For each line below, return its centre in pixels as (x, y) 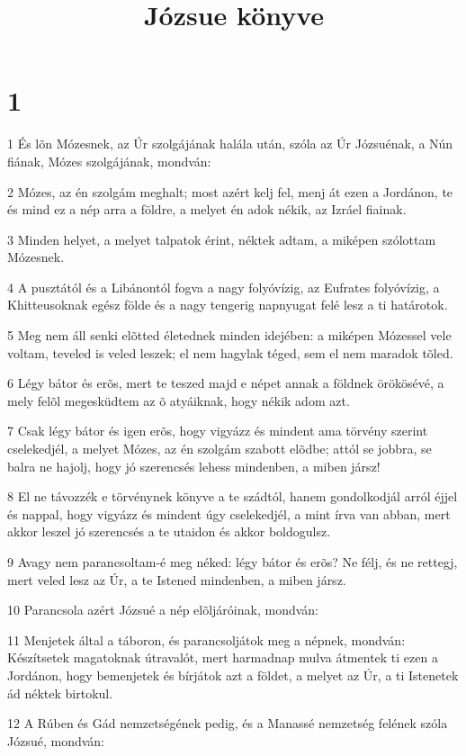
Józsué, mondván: (56, 740)
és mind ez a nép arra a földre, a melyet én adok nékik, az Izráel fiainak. (207, 209)
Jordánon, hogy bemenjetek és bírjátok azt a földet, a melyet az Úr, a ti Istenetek (233, 675)
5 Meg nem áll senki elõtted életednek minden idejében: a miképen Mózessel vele (229, 335)
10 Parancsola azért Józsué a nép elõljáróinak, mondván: (163, 610)
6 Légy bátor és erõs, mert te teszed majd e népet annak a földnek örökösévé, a (226, 383)
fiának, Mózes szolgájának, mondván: (109, 161)
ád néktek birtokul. (60, 693)
